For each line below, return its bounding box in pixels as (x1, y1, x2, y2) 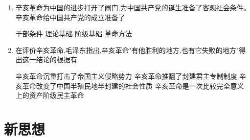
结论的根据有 (36, 54, 77, 65)
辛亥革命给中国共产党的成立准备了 (15, 12, 125, 22)
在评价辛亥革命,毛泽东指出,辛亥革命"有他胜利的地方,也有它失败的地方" (15, 45, 239, 55)
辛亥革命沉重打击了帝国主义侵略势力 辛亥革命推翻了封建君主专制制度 (15, 70, 237, 81)
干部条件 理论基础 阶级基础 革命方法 (15, 28, 132, 39)
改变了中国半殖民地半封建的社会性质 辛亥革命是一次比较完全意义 (36, 80, 244, 91)
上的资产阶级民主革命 (15, 90, 84, 100)
